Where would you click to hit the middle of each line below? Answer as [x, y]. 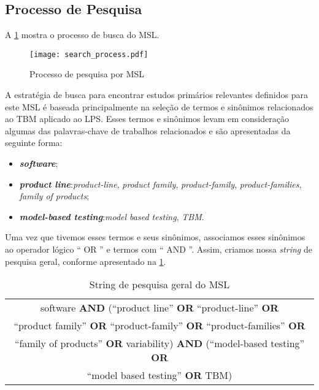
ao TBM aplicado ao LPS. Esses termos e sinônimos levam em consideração [147, 119]
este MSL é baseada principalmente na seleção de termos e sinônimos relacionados [159, 106]
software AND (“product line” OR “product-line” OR [159, 308]
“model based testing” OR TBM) [159, 375]
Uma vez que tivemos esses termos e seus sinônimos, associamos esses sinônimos [155, 237]
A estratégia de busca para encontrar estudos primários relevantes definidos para [156, 95]
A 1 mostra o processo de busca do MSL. [82, 35]
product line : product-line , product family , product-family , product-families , [160, 184]
